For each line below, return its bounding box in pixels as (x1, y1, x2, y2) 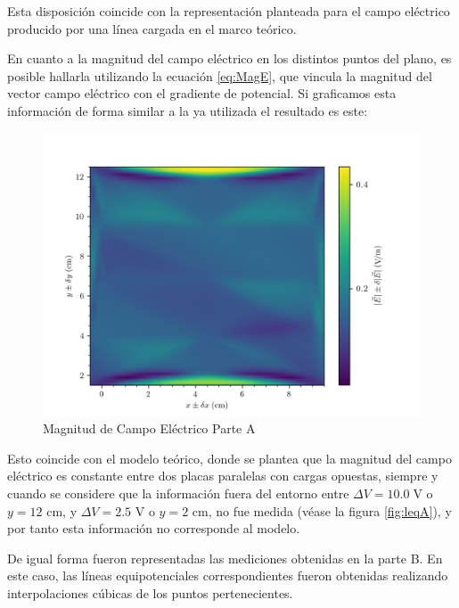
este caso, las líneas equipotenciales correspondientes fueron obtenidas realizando (7, 566, 448, 585)
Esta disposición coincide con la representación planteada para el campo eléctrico (7, 2, 450, 20)
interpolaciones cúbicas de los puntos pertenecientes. (7, 583, 293, 602)
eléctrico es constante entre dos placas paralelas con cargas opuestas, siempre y (7, 466, 439, 485)
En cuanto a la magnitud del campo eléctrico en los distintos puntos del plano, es (7, 49, 452, 68)
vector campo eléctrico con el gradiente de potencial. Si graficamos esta (7, 84, 397, 103)
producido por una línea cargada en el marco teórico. (7, 19, 297, 37)
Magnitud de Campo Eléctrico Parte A (43, 419, 256, 438)
